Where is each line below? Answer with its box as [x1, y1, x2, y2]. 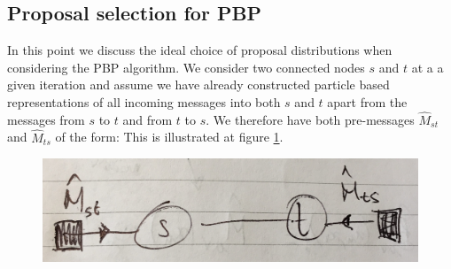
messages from [7, 110, 85, 128]
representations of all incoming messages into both [7, 92, 281, 111]
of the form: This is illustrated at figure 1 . [55, 127, 284, 146]
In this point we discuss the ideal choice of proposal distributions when [7, 41, 393, 59]
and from [122, 110, 173, 128]
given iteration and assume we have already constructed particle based [7, 75, 390, 94]
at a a [411, 58, 444, 76]
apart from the [327, 92, 408, 111]
